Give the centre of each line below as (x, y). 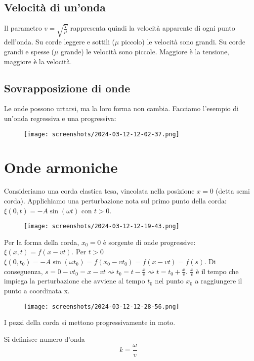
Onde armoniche (61, 167)
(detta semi (233, 191)
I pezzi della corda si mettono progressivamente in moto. (90, 322)
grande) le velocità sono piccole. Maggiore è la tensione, (145, 52)
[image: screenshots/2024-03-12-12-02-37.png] (102, 134)
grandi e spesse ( (29, 52)
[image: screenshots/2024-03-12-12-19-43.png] (102, 226)
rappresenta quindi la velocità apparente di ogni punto (153, 28)
